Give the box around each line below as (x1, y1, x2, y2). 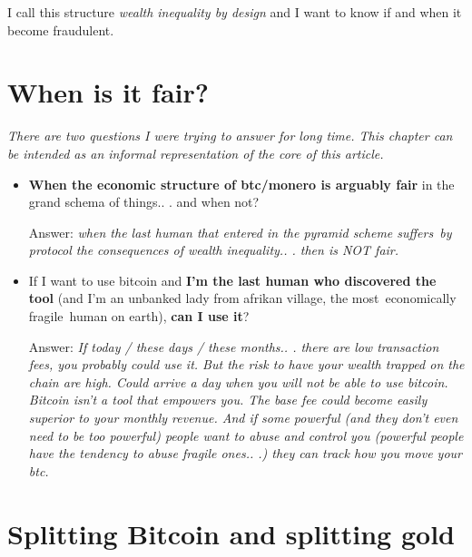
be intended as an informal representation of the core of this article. (7, 143, 384, 162)
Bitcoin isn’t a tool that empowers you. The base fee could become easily (28, 390, 428, 409)
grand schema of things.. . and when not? (28, 192, 260, 211)
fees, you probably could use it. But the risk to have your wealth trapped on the (28, 355, 465, 374)
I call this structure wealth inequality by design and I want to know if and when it (7, 3, 462, 21)
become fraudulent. (7, 20, 114, 39)
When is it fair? (7, 73, 209, 111)
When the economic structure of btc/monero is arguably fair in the (28, 174, 455, 193)
